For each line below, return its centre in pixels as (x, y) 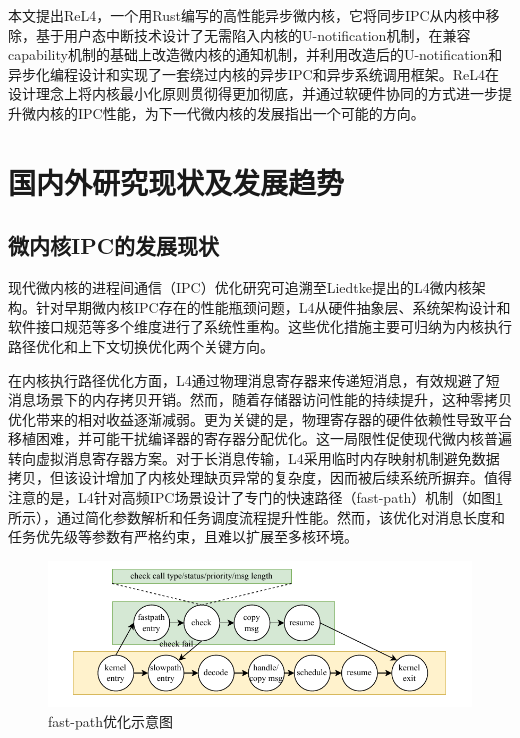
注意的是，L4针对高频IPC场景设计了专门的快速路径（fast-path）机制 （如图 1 (255, 497)
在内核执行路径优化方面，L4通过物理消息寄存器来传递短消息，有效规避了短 (254, 379)
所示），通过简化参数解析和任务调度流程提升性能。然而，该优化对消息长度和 (256, 516)
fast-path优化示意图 (110, 720)
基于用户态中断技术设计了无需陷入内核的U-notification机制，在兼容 (253, 34)
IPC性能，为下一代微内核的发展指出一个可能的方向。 (251, 112)
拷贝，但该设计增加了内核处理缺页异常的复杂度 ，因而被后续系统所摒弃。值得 (260, 477)
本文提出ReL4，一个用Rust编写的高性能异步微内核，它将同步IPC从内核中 (247, 15)
